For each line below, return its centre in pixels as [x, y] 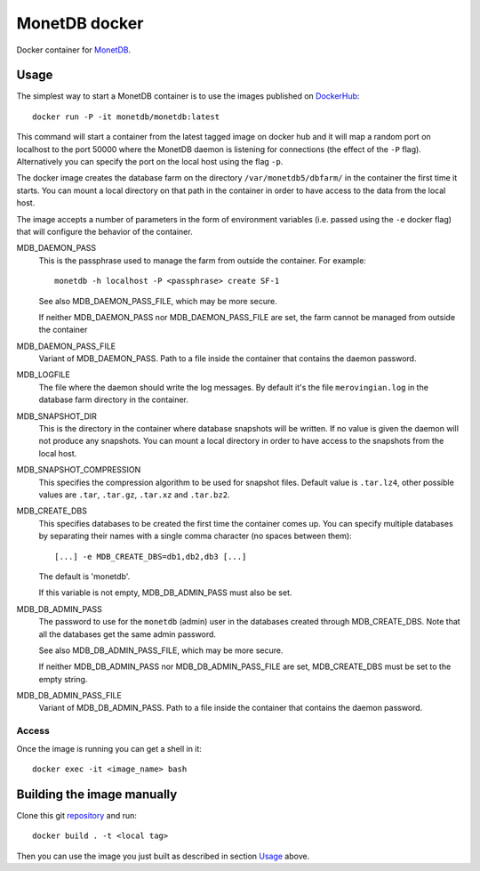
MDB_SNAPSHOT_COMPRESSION [79, 470]
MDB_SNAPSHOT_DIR [57, 416]
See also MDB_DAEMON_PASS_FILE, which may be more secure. [158, 301]
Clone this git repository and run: [77, 815]
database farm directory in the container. [113, 399]
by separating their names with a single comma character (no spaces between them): [195, 536]
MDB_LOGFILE [43, 375]
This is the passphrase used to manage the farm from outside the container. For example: [202, 260]
